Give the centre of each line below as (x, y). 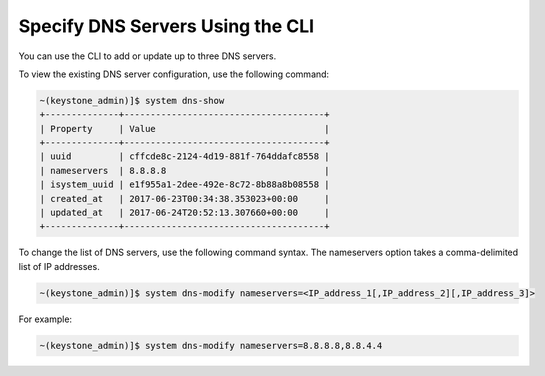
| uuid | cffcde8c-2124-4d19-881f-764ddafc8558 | (184, 156)
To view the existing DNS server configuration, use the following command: (174, 74)
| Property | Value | (184, 128)
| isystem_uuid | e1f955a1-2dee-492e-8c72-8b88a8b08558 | (184, 184)
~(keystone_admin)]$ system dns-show (132, 100)
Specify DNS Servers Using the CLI (166, 26)
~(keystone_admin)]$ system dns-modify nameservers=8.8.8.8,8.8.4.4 (211, 345)
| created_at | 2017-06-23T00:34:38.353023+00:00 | (184, 198)
